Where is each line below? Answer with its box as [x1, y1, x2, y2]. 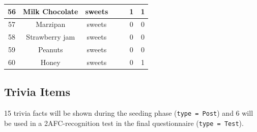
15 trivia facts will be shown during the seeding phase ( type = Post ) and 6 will [4, 108, 253, 118]
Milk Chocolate [23, 6, 78, 16]
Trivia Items [4, 84, 70, 100]
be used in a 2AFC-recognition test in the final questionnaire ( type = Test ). [4, 117, 244, 128]
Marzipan [36, 19, 66, 29]
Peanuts [38, 44, 63, 55]
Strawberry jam [26, 31, 75, 42]
